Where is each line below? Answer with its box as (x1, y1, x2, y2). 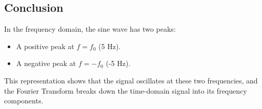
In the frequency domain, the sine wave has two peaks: (4, 24, 176, 34)
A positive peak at (16, 40, 74, 51)
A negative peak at (16, 58, 76, 69)
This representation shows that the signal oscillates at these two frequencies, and (4, 75, 258, 85)
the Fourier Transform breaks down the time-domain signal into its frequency (4, 85, 247, 96)
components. (4, 95, 44, 106)
